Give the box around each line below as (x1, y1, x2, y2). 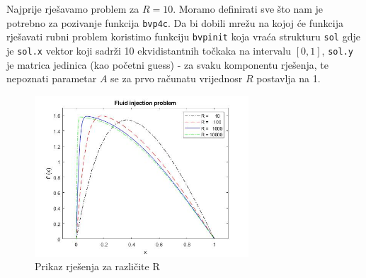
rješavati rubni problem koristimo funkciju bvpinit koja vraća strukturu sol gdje (6, 29, 360, 44)
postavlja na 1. (256, 71, 321, 86)
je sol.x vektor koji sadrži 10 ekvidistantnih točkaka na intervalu (6, 43, 292, 57)
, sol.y (321, 43, 353, 57)
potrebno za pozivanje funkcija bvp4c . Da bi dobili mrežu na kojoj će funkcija (6, 15, 343, 30)
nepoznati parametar (6, 71, 97, 86)
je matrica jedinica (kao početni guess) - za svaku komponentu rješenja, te (6, 57, 328, 72)
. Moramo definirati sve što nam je (173, 1, 323, 16)
